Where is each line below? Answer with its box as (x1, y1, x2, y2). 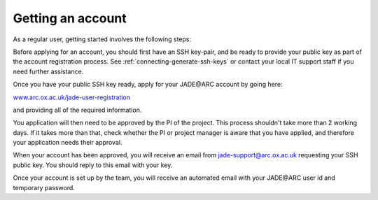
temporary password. (13, 183, 75, 192)
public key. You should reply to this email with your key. (13, 161, 173, 169)
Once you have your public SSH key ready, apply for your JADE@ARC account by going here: (13, 80, 283, 89)
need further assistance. (13, 67, 84, 76)
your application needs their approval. (13, 138, 122, 147)
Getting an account (13, 10, 127, 26)
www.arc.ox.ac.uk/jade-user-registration (13, 93, 131, 101)
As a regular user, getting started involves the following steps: (13, 35, 192, 43)
